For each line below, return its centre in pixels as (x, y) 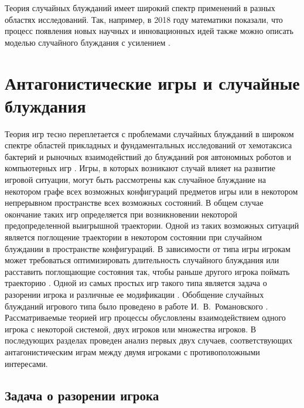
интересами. (26, 363)
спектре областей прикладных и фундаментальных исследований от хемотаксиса (148, 145)
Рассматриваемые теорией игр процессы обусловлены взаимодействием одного (145, 317)
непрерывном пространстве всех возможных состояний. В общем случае (134, 203)
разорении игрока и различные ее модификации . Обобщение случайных (134, 294)
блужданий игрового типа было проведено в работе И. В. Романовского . (136, 306)
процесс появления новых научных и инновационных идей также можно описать (149, 31)
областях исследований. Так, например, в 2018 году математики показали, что (144, 19)
